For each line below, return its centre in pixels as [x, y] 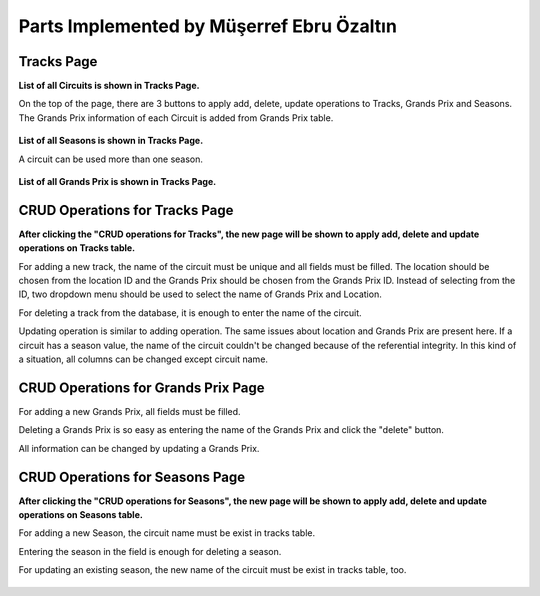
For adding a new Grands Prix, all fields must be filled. [129, 411]
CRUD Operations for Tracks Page [126, 210]
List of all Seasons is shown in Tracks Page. [111, 141]
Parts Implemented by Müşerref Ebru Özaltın [207, 26]
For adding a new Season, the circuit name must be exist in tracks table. [167, 533]
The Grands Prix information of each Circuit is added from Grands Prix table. [176, 117]
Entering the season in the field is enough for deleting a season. [150, 551]
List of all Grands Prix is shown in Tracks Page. [117, 182]
